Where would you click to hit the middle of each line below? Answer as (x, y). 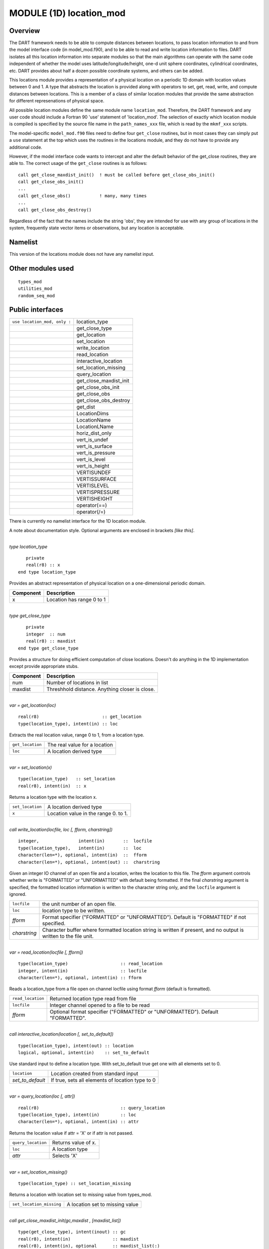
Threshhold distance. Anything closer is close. (101, 689)
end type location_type (47, 572)
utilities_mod (35, 289)
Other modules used (42, 269)
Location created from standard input (94, 1073)
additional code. (26, 147)
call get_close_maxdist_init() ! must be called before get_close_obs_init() (117, 175)
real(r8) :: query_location (92, 1108)
